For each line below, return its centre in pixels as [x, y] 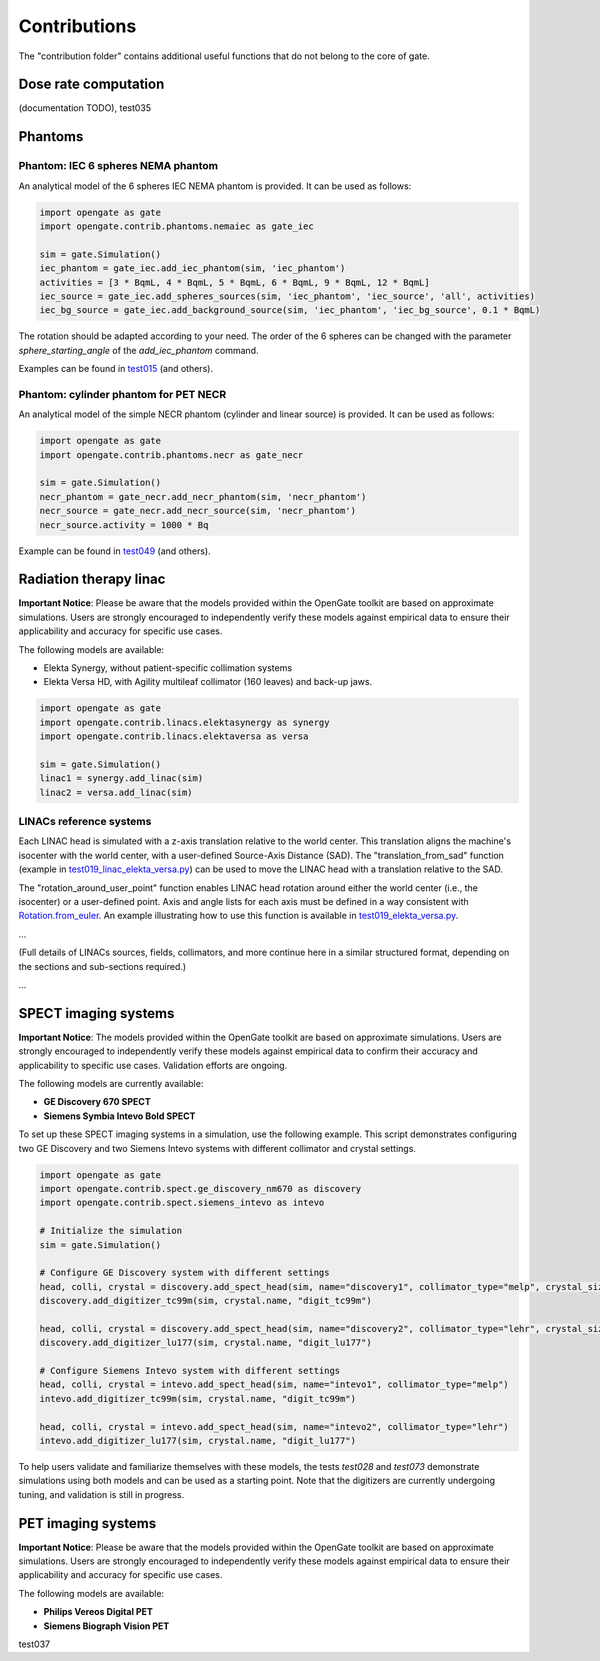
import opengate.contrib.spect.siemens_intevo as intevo [182, 1203]
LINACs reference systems [85, 822]
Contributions [77, 26]
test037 [34, 1644]
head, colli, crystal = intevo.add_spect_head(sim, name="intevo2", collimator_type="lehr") [274, 1426]
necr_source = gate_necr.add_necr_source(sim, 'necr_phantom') [198, 511]
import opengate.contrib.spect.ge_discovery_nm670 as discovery [200, 1188]
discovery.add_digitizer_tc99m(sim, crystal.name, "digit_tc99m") [205, 1301]
